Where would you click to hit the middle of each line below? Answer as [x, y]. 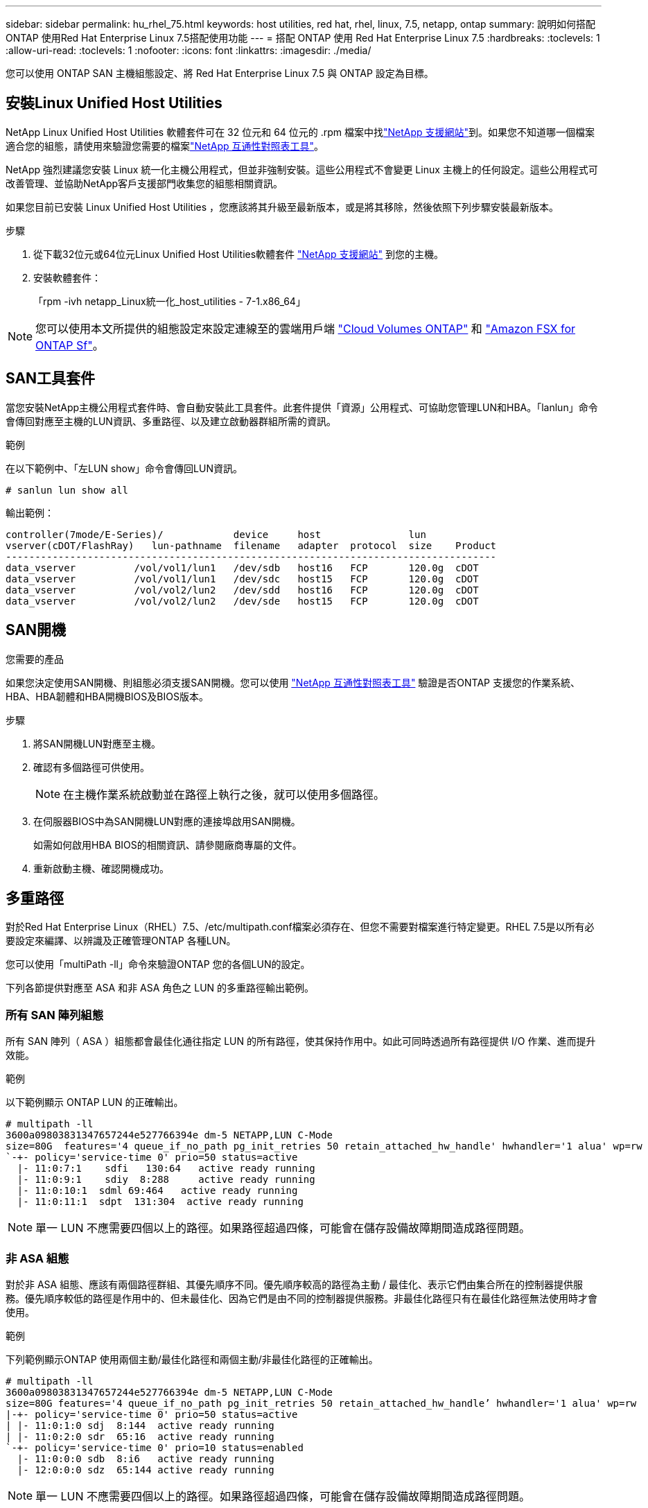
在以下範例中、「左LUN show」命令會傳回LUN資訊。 [124, 468]
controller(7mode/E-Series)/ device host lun [216, 534]
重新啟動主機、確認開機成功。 [101, 868]
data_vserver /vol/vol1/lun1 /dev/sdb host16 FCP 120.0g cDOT [242, 567]
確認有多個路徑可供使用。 [91, 767]
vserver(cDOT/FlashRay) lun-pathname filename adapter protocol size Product [251, 545]
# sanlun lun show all [67, 490]
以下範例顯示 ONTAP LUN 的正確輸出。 [95, 1102]
